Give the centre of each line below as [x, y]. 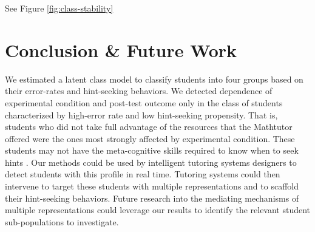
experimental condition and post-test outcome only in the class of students [144, 102]
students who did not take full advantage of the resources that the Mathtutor [149, 127]
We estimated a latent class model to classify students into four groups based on [154, 79]
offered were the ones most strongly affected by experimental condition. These [150, 138]
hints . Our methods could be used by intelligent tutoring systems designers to [151, 162]
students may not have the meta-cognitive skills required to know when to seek [152, 150]
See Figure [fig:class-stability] [59, 8]
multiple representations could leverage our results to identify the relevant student [158, 210]
